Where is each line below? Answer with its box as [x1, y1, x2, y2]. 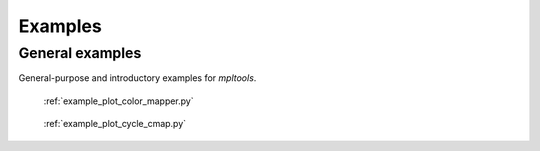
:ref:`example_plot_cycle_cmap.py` [43, 118, 187, 130]
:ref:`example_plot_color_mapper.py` [43, 95, 194, 107]
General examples [18, 44, 142, 62]
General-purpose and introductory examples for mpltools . [18, 72, 257, 84]
